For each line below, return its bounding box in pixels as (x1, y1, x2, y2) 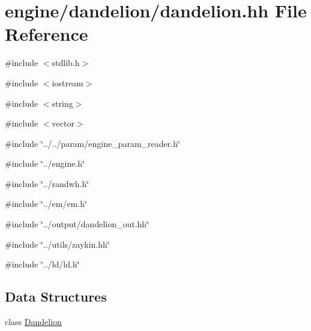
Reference (5, 22, 88, 46)
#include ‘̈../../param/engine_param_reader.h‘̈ (5, 137, 180, 149)
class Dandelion (5, 315, 62, 328)
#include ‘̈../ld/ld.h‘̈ (5, 258, 80, 270)
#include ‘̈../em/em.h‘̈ (5, 197, 87, 210)
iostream (52, 76, 83, 89)
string (52, 97, 73, 109)
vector (52, 117, 74, 130)
